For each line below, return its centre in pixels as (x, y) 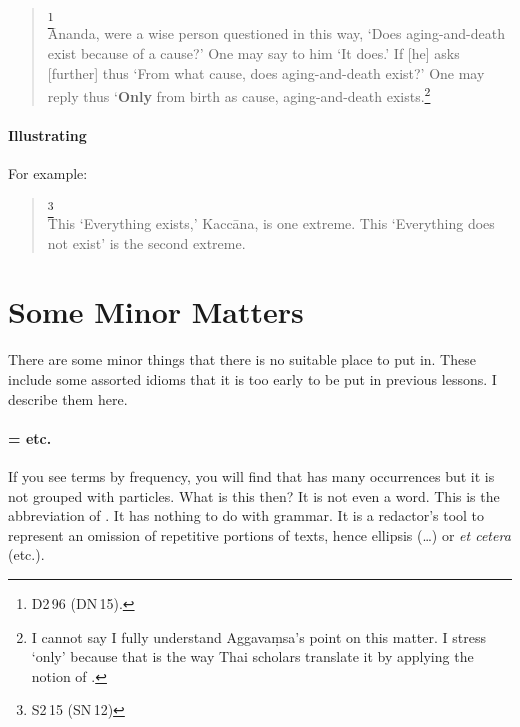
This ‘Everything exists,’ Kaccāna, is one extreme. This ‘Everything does (271, 223)
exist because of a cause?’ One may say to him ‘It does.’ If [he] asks (253, 52)
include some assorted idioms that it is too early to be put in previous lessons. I (252, 378)
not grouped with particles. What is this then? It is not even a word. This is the (254, 495)
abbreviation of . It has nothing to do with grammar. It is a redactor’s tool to (246, 515)
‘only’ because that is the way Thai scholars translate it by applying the (252, 656)
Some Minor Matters (156, 311)
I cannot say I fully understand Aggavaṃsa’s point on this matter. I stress (258, 636)
